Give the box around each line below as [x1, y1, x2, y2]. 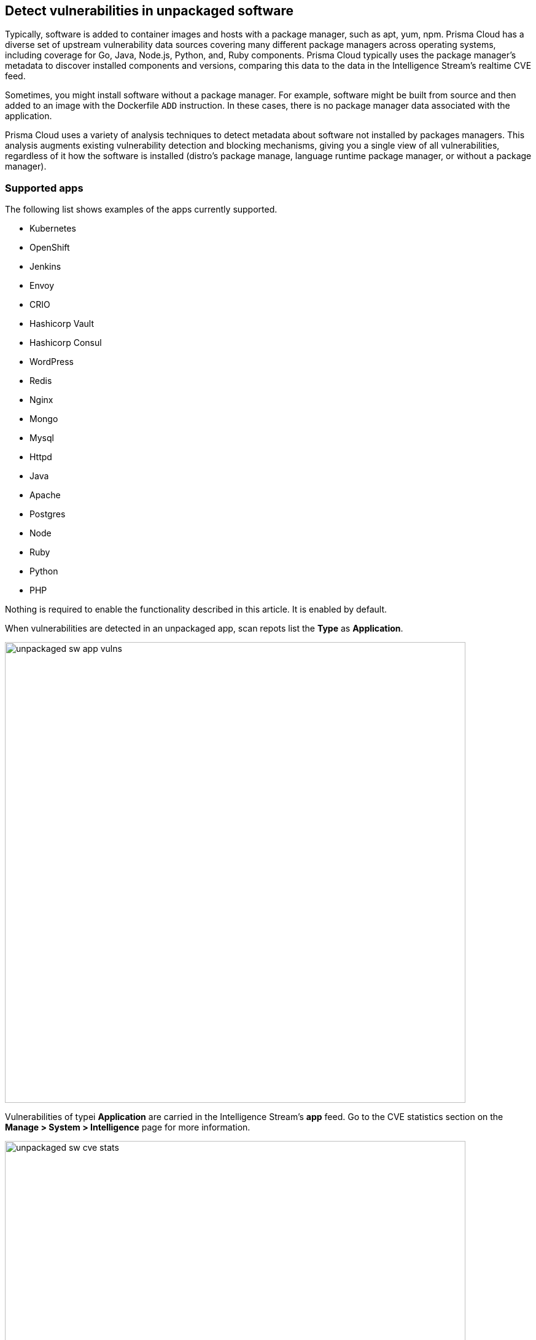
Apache [29, 490, 61, 501]
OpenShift [29, 242, 70, 253]
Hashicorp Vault [29, 318, 94, 329]
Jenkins [29, 261, 61, 272]
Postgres [29, 509, 66, 520]
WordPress [29, 356, 74, 367]
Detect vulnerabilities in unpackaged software [5, 3, 294, 18]
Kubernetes [29, 223, 76, 234]
